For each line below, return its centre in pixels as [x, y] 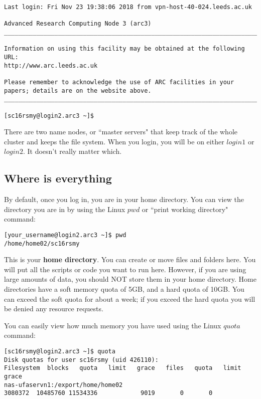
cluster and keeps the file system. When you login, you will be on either [114, 141]
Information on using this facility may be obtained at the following [124, 49]
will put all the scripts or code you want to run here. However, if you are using [125, 269]
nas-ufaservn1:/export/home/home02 [63, 385]
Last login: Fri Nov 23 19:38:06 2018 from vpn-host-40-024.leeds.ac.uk [128, 7]
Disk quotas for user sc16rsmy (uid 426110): [81, 360]
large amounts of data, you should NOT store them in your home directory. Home [130, 279]
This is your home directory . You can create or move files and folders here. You [130, 259]
